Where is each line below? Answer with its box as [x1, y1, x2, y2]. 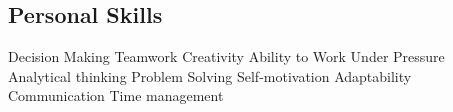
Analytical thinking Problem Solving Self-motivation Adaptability [8, 65, 412, 86]
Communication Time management [8, 85, 224, 106]
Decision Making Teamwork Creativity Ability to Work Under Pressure [8, 46, 445, 67]
